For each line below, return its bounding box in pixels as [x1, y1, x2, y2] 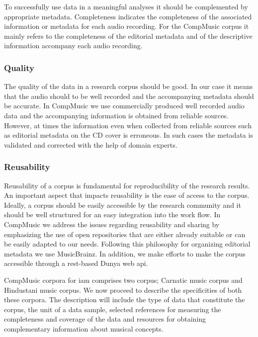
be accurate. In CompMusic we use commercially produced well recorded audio [4, 100, 245, 111]
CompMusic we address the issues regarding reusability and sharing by [4, 219, 220, 229]
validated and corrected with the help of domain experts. [4, 139, 177, 150]
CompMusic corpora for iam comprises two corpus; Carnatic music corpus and [4, 274, 243, 285]
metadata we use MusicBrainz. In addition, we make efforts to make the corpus [4, 248, 246, 258]
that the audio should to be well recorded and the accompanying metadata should [4, 90, 254, 101]
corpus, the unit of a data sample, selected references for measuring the [4, 304, 221, 314]
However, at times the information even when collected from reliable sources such [4, 120, 252, 130]
